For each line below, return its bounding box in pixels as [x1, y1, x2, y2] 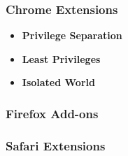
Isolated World [22, 75, 95, 90]
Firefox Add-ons [6, 104, 99, 122]
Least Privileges [22, 51, 101, 66]
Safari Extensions [6, 136, 106, 154]
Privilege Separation [22, 28, 122, 43]
